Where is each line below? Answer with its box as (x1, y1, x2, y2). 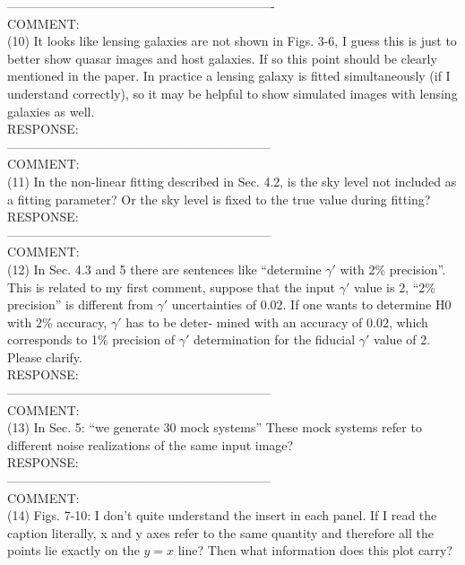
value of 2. (374, 330, 431, 349)
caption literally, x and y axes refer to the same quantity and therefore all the (7, 523, 434, 542)
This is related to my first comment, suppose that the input (7, 277, 336, 296)
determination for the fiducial (193, 330, 356, 349)
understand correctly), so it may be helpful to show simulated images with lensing (7, 83, 458, 102)
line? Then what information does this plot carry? (177, 541, 453, 560)
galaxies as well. (7, 101, 95, 120)
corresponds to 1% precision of (7, 330, 176, 349)
